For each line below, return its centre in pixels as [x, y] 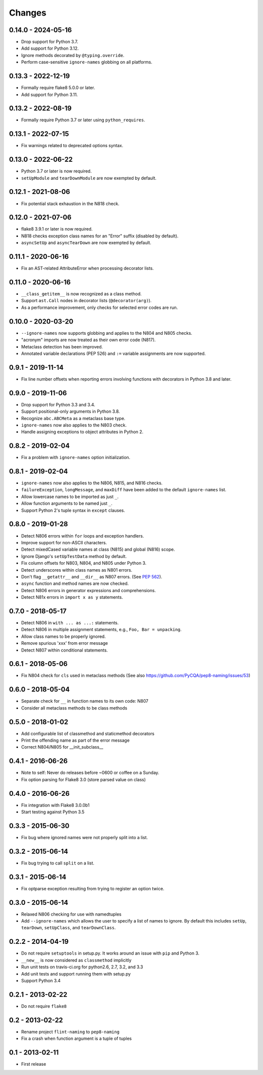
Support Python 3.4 [41, 980]
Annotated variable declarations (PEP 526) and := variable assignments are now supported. [113, 353]
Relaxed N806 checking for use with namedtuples [71, 914]
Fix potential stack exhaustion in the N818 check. [70, 203]
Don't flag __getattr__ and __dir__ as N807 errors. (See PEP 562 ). [92, 576]
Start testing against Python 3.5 [53, 812]
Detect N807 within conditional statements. [65, 650]
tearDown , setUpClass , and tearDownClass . [68, 928]
